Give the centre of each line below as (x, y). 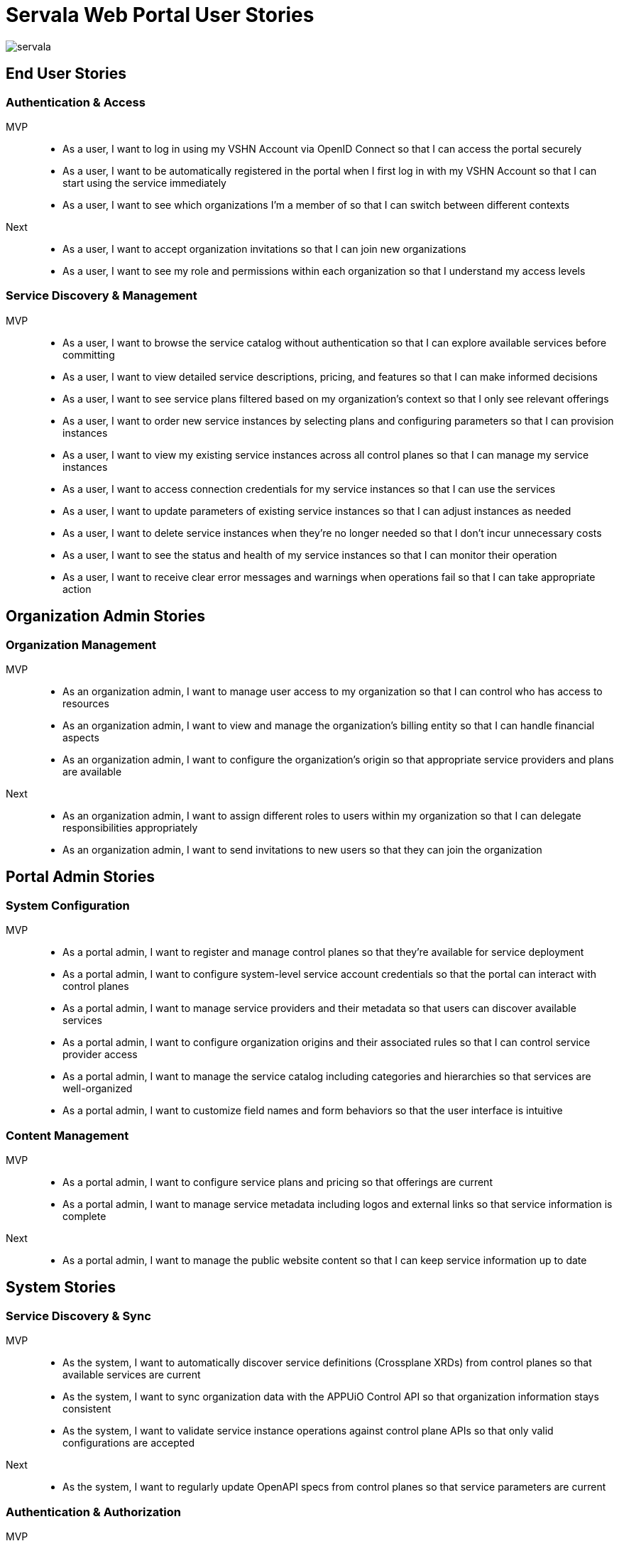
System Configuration (68, 905)
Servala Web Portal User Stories (160, 15)
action (77, 589)
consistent (87, 1409)
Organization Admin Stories (106, 616)
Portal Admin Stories (80, 877)
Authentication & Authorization (93, 1512)
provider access (100, 1055)
